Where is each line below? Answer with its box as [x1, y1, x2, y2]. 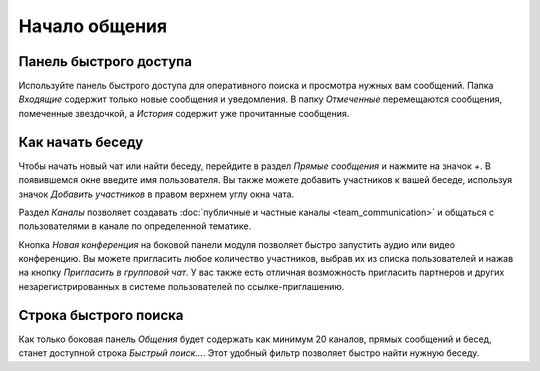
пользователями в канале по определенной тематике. [18, 220, 252, 232]
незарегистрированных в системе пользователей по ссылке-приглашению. [18, 280, 345, 292]
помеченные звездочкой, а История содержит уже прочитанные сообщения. [18, 107, 350, 119]
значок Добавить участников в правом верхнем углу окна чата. [18, 188, 295, 200]
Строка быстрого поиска [18, 306, 184, 324]
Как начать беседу [18, 133, 144, 150]
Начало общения [18, 15, 168, 37]
